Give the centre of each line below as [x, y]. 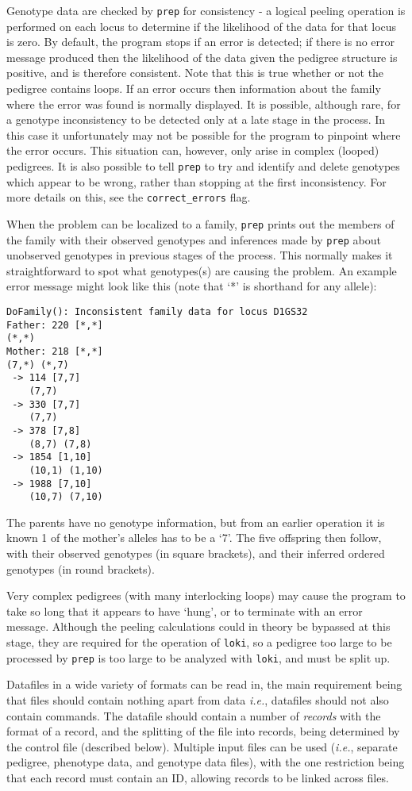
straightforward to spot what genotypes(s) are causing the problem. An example [202, 270]
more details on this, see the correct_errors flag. [129, 197]
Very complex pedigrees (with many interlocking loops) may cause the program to [206, 595]
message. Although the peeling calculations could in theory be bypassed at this [198, 626]
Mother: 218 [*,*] [55, 351]
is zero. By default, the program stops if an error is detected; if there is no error [201, 42]
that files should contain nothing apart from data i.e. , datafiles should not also [198, 699]
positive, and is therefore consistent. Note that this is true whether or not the [195, 73]
